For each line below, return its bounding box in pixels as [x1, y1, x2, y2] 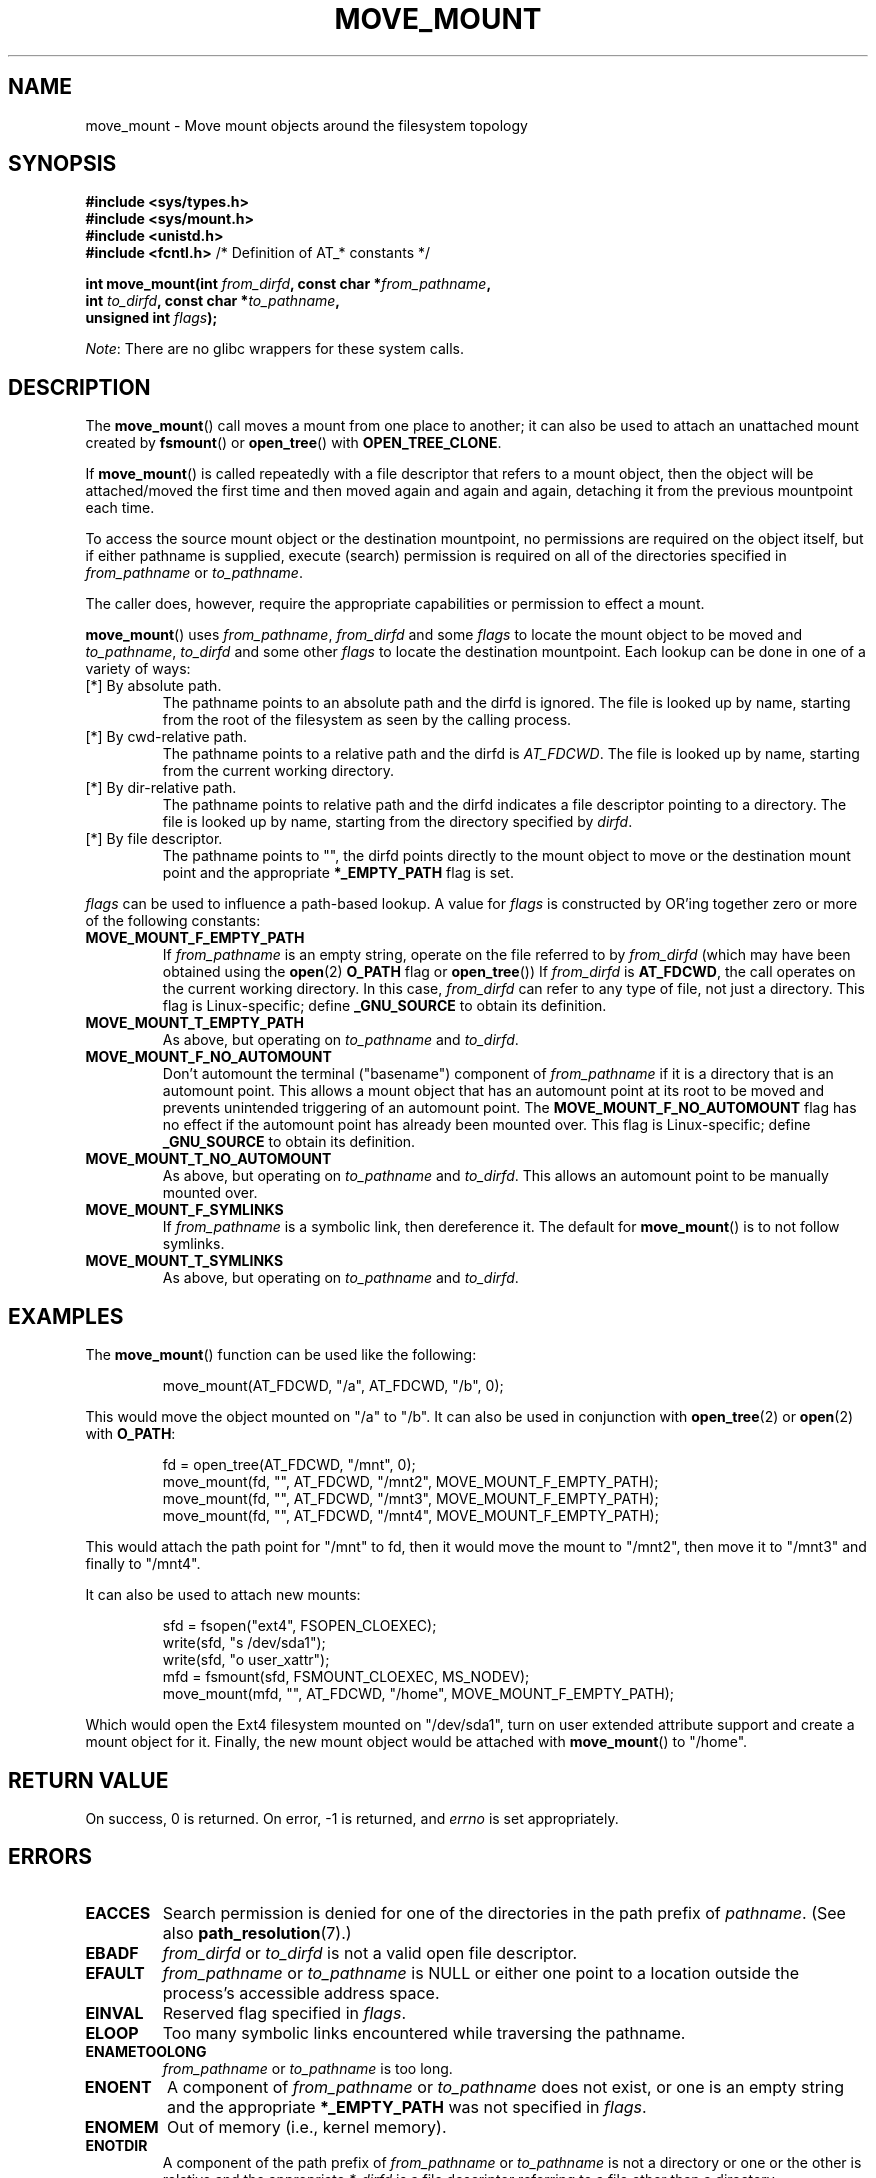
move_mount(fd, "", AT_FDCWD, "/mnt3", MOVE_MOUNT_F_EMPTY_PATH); [162, 1490, 659, 1508]
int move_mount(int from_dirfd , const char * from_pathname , [85, 275, 492, 293]
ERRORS [8, 1844, 93, 1870]
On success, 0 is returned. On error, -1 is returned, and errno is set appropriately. [85, 1809, 619, 1827]
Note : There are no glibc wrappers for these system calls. [85, 340, 464, 358]
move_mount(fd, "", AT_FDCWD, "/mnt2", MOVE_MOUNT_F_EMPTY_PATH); [162, 1473, 659, 1491]
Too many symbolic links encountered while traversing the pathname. [162, 2022, 686, 2043]
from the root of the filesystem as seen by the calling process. [162, 711, 572, 729]
